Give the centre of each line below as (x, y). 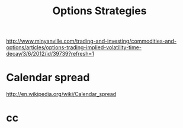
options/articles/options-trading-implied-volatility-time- (74, 47)
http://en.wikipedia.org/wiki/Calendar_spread (61, 94)
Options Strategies (99, 11)
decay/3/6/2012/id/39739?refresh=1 (50, 54)
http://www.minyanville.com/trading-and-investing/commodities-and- (91, 41)
